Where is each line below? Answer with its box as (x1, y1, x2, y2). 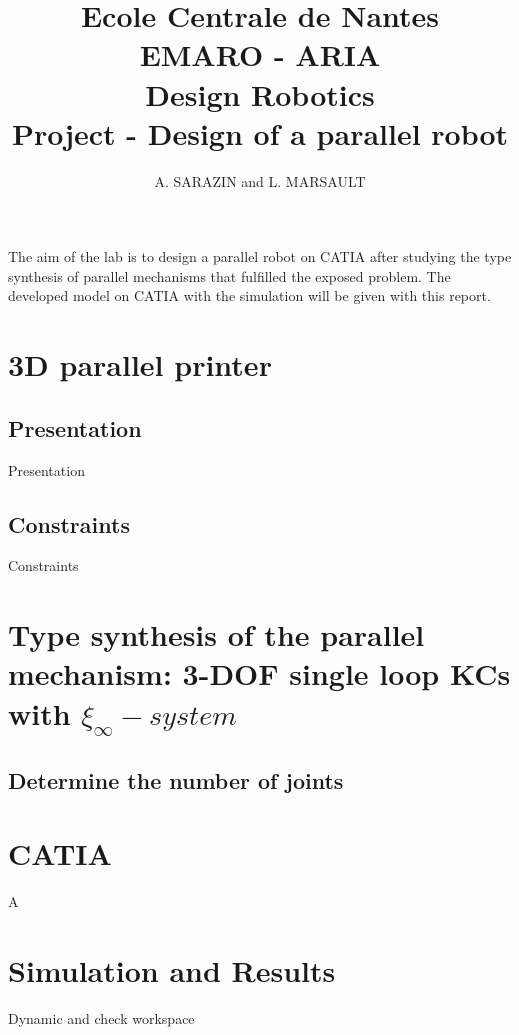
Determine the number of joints (8, 764, 344, 795)
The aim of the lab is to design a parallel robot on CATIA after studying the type (8, 246, 512, 267)
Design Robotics (145, 73, 375, 114)
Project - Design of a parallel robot (11, 112, 509, 153)
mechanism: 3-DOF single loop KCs (8, 653, 511, 694)
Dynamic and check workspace (8, 1007, 195, 1028)
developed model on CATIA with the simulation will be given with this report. (8, 285, 491, 306)
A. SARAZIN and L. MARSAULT (154, 170, 366, 191)
